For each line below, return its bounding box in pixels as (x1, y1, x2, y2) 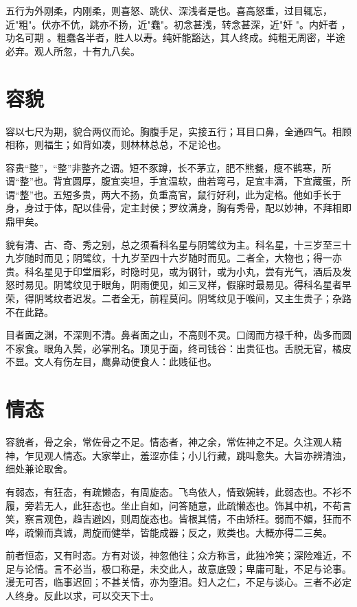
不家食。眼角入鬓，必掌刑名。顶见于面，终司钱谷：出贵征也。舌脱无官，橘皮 (5, 341, 352, 355)
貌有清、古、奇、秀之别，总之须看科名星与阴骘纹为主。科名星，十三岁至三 (5, 237, 342, 251)
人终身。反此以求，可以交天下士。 (5, 588, 159, 603)
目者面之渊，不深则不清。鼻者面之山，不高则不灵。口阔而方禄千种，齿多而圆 (5, 328, 352, 342)
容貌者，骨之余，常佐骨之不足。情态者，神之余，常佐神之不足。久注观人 (5, 435, 332, 449)
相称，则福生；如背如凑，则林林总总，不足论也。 (5, 137, 227, 152)
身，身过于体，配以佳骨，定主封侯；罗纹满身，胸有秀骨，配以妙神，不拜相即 (5, 201, 352, 215)
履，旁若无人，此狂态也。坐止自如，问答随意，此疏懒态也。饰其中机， (5, 498, 323, 512)
